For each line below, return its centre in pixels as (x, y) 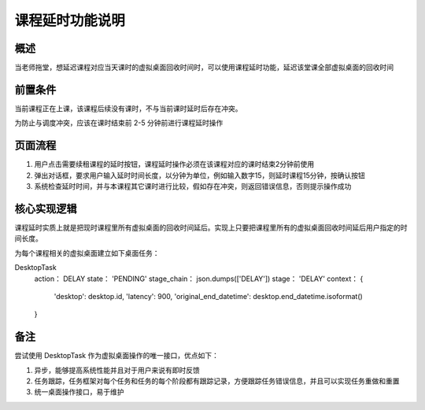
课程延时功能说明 (70, 20)
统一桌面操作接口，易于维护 (79, 392)
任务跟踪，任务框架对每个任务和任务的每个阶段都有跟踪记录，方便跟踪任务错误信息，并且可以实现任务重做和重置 (217, 381)
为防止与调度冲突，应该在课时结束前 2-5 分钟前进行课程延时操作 (119, 123)
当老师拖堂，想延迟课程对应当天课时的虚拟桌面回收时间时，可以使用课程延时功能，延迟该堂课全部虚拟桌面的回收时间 (204, 68)
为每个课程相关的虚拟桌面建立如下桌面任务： (87, 253)
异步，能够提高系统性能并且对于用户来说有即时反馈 (117, 370)
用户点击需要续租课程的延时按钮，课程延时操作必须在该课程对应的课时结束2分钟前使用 (174, 164)
